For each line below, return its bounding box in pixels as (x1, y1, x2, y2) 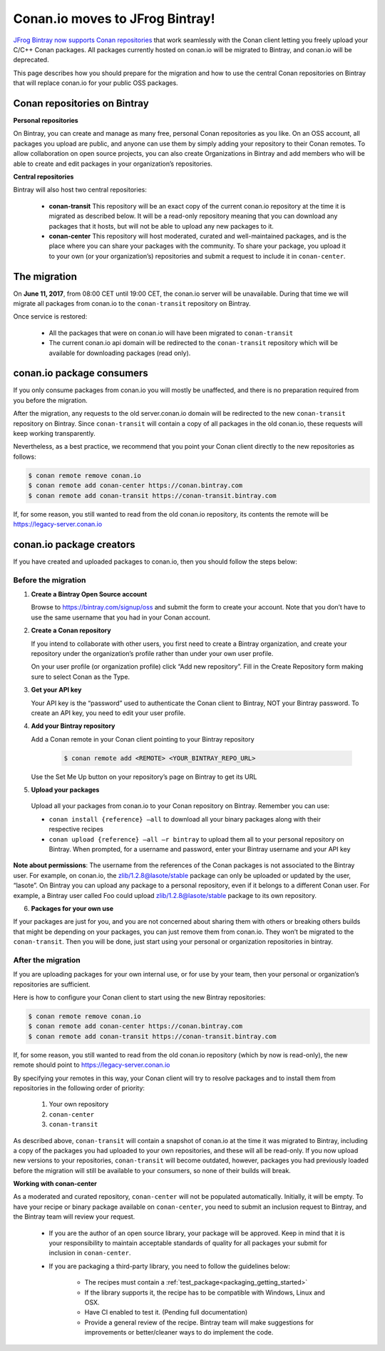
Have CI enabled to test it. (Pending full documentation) (84, 1308, 248, 1317)
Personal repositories (13, 116, 78, 125)
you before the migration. (13, 396, 88, 404)
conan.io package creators (13, 538, 135, 550)
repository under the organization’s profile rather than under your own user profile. (31, 649, 274, 657)
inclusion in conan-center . (48, 1249, 131, 1257)
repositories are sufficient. (13, 979, 91, 989)
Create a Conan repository (31, 626, 111, 635)
